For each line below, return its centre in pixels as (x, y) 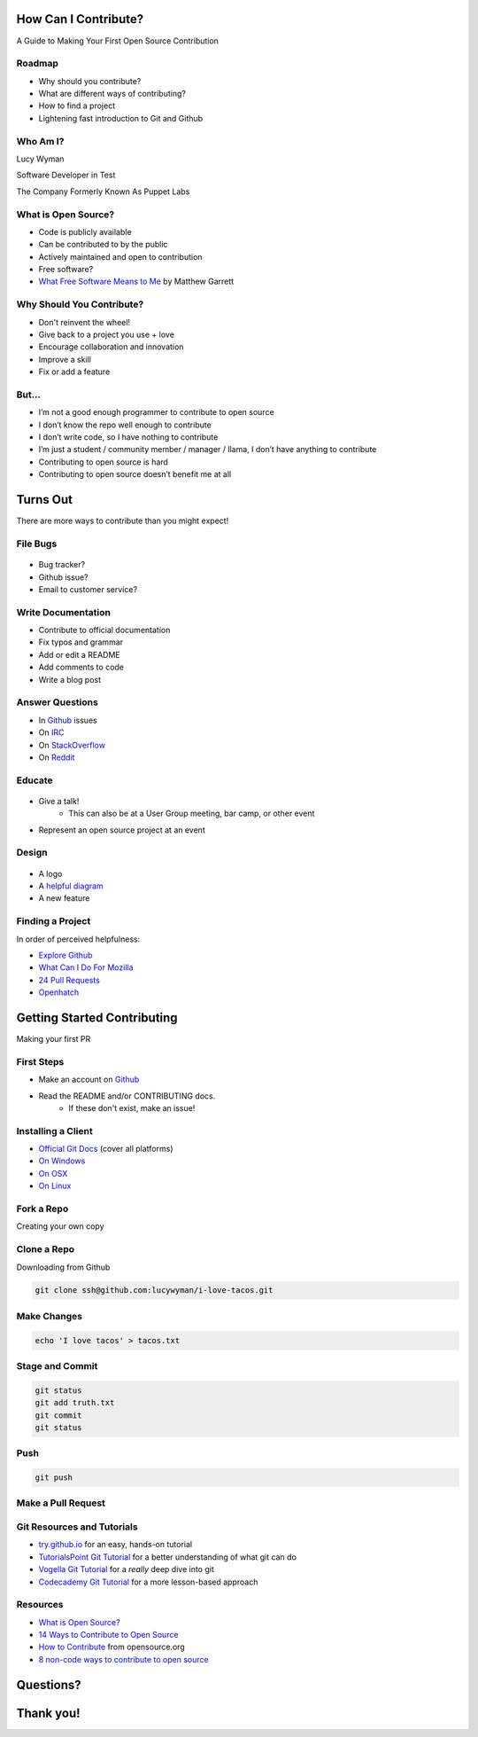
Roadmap (38, 64)
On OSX (53, 1173)
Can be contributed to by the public (103, 245)
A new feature (64, 898)
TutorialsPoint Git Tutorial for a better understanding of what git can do (167, 1557)
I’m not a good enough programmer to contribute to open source (156, 412)
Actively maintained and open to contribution (120, 256)
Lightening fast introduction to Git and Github (121, 118)
